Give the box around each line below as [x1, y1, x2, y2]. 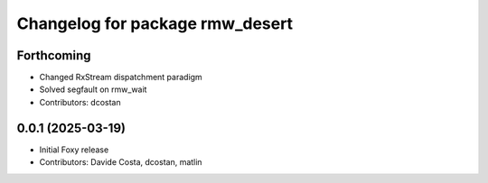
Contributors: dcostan [39, 96, 121, 107]
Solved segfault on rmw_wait [39, 84, 147, 95]
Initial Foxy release [39, 144, 109, 155]
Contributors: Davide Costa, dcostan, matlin [39, 157, 202, 168]
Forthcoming [16, 48, 91, 63]
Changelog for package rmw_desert [16, 14, 294, 33]
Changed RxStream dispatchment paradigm [39, 72, 202, 83]
